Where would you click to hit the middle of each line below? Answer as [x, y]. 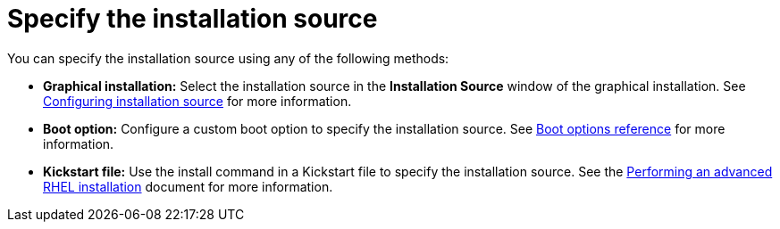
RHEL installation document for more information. [188, 186]
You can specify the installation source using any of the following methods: [228, 58]
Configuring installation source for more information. [197, 101]
